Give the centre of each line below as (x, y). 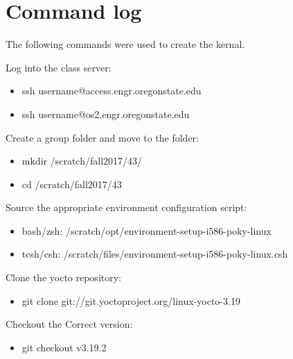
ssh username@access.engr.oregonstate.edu (112, 91)
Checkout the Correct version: (69, 324)
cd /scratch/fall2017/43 (72, 184)
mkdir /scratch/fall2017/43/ (82, 161)
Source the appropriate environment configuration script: (126, 207)
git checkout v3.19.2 (64, 347)
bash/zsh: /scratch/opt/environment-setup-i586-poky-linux (146, 230)
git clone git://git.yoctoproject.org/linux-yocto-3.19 (131, 300)
